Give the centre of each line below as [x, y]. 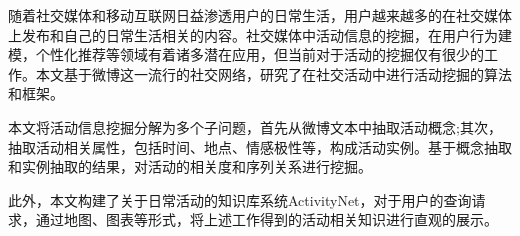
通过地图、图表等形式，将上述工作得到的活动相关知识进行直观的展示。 [266, 219]
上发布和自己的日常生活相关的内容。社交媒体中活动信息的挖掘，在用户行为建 [260, 34]
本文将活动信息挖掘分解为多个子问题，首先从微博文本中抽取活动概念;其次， [255, 126]
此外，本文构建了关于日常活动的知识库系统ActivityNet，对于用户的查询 [240, 199]
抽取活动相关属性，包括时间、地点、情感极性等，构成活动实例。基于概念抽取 [260, 146]
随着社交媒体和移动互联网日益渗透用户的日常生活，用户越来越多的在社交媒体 [260, 15]
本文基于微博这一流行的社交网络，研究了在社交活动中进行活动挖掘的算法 [273, 73]
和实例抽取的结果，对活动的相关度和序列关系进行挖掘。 [190, 166]
